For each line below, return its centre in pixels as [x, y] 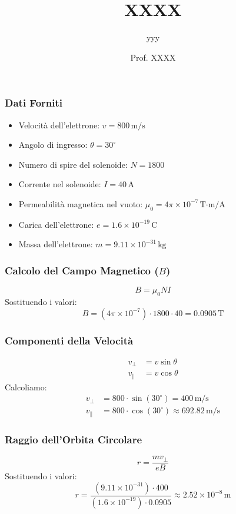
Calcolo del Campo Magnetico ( [82, 270]
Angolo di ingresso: [53, 145]
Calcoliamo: [26, 387]
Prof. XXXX [153, 57]
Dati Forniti [34, 103]
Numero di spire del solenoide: [73, 164]
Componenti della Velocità [69, 340]
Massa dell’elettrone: [56, 244]
